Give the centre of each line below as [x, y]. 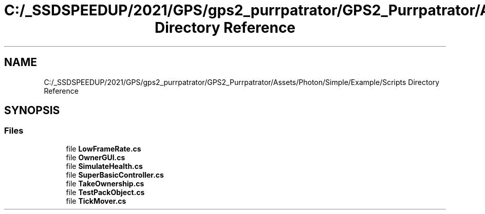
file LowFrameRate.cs [104, 148]
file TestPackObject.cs [105, 192]
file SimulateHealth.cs [104, 166]
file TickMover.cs [96, 201]
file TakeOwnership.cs [105, 183]
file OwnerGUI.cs [96, 157]
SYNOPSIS [32, 111]
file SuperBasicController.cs [115, 175]
